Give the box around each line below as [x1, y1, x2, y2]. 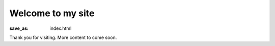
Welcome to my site [9, 8, 95, 19]
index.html [49, 25, 72, 31]
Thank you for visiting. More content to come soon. [9, 34, 117, 40]
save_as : [9, 25, 29, 31]
